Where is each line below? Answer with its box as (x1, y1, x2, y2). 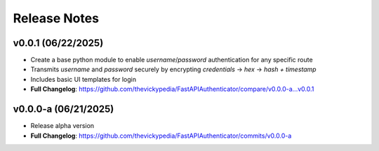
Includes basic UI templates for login (30, 75, 137, 83)
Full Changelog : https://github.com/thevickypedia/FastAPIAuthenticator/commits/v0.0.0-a (30, 131, 292, 140)
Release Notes (13, 10, 100, 26)
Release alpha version (30, 122, 95, 130)
